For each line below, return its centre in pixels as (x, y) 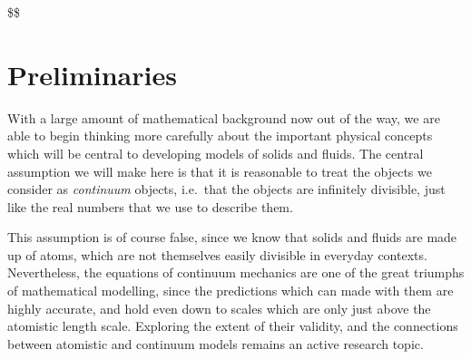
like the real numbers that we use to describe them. (150, 206)
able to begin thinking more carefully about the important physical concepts (220, 136)
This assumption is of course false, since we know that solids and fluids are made (232, 237)
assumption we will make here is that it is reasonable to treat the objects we (220, 171)
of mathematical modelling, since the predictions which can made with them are (231, 291)
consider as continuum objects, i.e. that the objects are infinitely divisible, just (226, 189)
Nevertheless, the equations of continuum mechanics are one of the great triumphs (236, 272)
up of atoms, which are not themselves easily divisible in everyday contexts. (217, 254)
